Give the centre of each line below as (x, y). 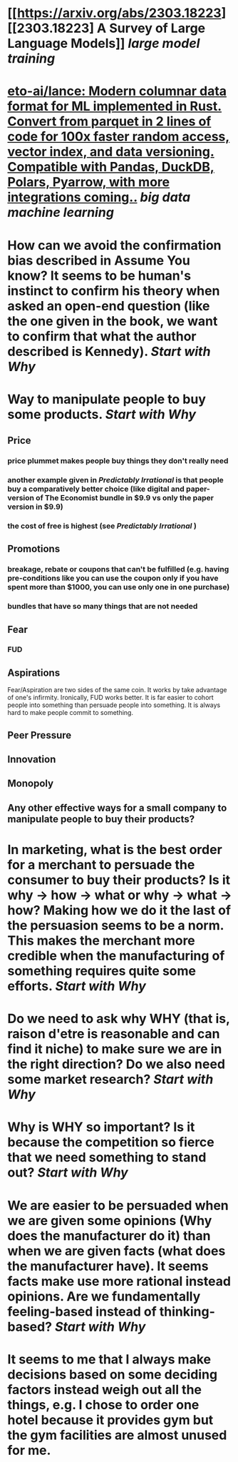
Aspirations (34, 672)
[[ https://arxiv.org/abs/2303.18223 (115, 13)
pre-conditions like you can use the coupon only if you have (113, 578)
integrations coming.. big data (99, 197)
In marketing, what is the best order (115, 850)
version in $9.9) (36, 507)
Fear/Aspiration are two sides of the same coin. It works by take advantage (117, 690)
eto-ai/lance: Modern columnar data (117, 91)
